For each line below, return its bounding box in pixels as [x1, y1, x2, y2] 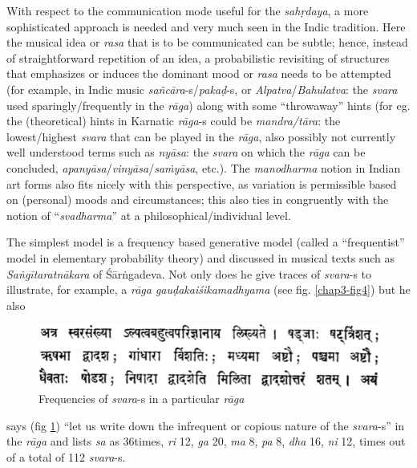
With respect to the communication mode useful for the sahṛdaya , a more [6, 2, 369, 18]
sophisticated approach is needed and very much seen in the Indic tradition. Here [6, 18, 406, 35]
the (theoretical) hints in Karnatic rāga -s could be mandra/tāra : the [6, 112, 341, 129]
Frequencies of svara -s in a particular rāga [38, 390, 245, 407]
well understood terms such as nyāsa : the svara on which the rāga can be [6, 144, 366, 161]
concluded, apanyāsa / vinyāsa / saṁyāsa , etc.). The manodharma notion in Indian [6, 159, 401, 176]
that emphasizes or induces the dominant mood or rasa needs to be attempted [6, 65, 391, 82]
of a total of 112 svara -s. [6, 448, 126, 465]
